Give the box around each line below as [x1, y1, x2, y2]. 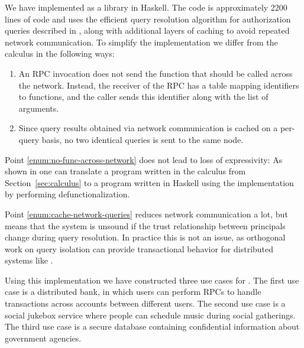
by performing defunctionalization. [5, 188, 130, 200]
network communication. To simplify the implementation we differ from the [5, 35, 278, 48]
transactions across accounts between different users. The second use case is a [5, 297, 286, 310]
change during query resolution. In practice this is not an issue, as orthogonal [5, 231, 286, 243]
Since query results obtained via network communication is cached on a [18, 122, 278, 134]
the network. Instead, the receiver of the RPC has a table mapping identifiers [18, 79, 299, 91]
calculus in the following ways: [5, 47, 115, 60]
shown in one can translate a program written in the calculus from [5, 165, 246, 177]
